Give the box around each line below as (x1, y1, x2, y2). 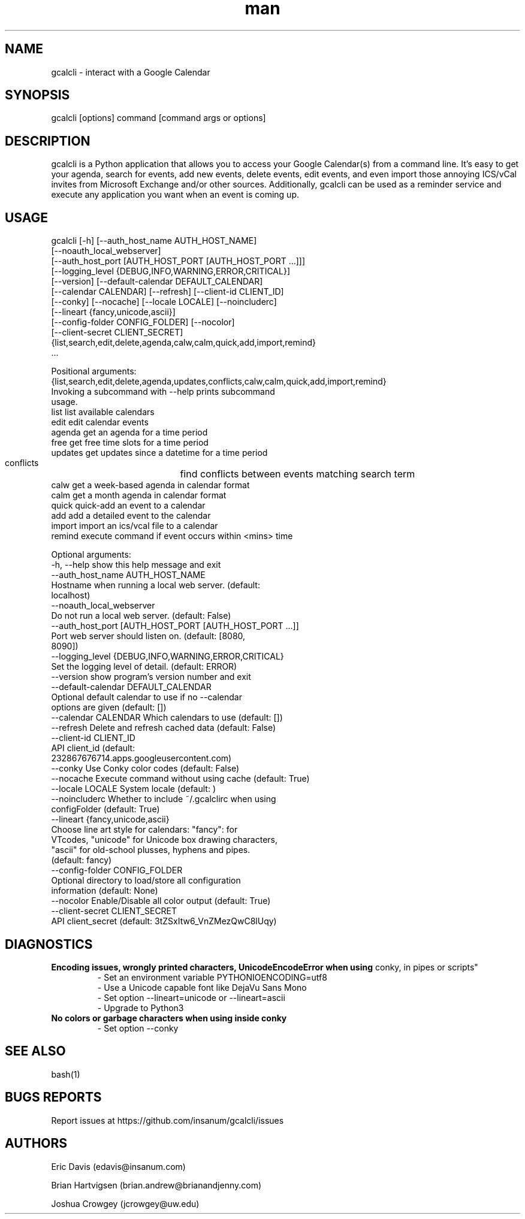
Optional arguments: (51, 549, 131, 560)
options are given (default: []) (51, 702, 167, 713)
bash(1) (51, 1069, 80, 1079)
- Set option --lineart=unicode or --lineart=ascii (97, 992, 285, 1003)
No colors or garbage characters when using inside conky (51, 1012, 287, 1023)
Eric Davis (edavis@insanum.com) (51, 1161, 186, 1172)
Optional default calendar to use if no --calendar (51, 692, 242, 703)
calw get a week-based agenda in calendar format (51, 480, 250, 491)
